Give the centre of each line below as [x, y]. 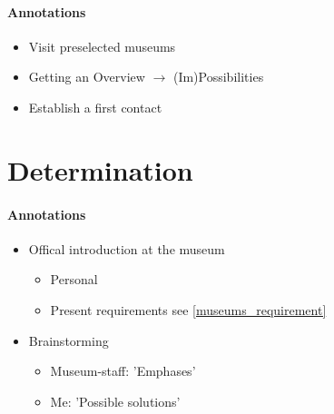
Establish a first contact [95, 107]
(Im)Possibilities [218, 77]
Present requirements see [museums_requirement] [188, 309]
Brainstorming [69, 340]
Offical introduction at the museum [127, 248]
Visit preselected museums [102, 46]
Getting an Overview [87, 77]
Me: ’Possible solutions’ [115, 401]
